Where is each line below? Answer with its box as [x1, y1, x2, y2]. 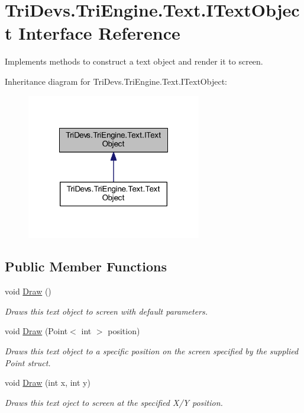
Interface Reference [18, 21, 180, 45]
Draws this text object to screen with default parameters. [5, 305, 208, 317]
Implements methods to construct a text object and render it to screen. [5, 55, 263, 68]
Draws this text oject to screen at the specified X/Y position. [5, 396, 223, 408]
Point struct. [5, 356, 51, 369]
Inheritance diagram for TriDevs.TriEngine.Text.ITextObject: [5, 75, 227, 87]
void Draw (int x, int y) [5, 376, 90, 389]
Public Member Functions [5, 257, 167, 276]
